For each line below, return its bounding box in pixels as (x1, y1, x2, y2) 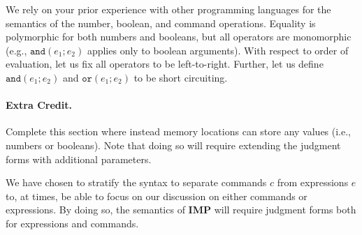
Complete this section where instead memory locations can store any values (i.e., (6, 124, 352, 139)
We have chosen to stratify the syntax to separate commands (6, 175, 267, 190)
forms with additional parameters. (6, 151, 152, 166)
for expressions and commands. (6, 215, 139, 230)
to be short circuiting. (133, 70, 228, 84)
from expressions (277, 175, 349, 190)
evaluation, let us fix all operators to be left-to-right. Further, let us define (6, 56, 324, 71)
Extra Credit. (6, 98, 72, 112)
